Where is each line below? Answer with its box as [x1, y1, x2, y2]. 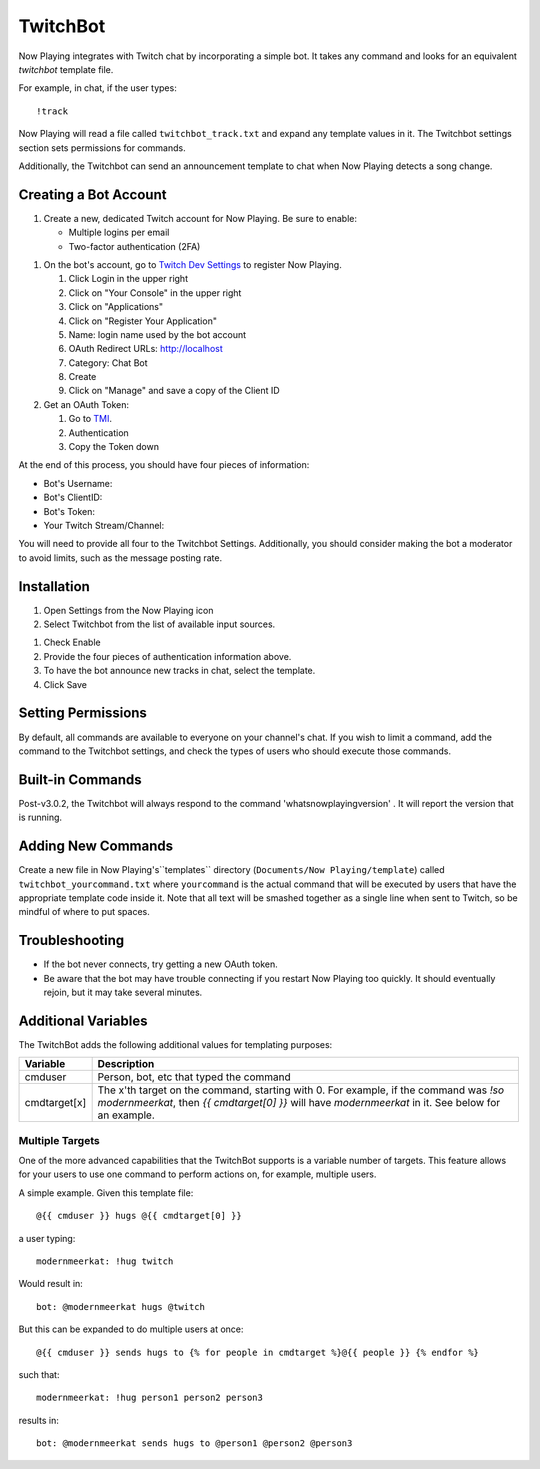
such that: [18, 1368, 60, 1380]
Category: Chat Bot [68, 356, 149, 369]
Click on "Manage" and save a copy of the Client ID [68, 385, 280, 397]
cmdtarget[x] [24, 1096, 87, 1110]
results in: [18, 1414, 59, 1426]
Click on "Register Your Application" [68, 315, 217, 327]
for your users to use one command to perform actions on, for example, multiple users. [18, 1168, 377, 1180]
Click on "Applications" [68, 301, 164, 313]
